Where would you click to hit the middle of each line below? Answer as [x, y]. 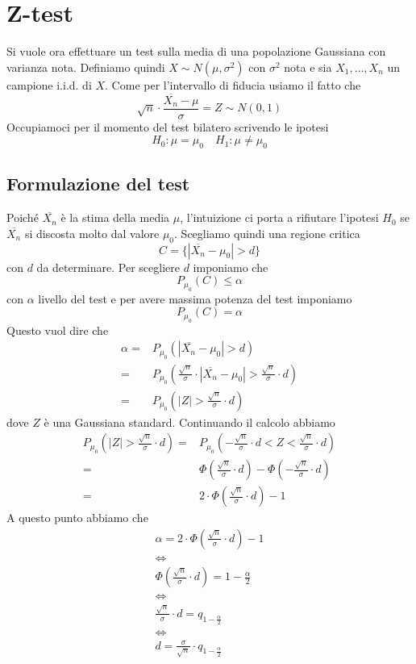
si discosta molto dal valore [92, 233]
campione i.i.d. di [49, 84]
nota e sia [308, 67]
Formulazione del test [98, 184]
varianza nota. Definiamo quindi [86, 67]
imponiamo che [231, 267]
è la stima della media [115, 217]
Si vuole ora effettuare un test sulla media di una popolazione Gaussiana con [196, 51]
